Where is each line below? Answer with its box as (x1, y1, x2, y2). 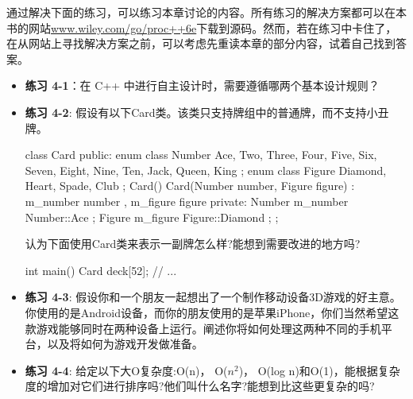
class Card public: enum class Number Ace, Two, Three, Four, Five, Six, (25, 146, 377, 163)
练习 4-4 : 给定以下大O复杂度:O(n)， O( (25, 362, 228, 378)
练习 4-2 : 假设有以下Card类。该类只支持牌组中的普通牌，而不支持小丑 (25, 103, 389, 120)
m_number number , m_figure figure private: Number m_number (25, 192, 349, 209)
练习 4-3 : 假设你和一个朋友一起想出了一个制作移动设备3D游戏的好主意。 (25, 289, 401, 305)
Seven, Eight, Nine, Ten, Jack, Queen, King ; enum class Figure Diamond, (25, 161, 387, 178)
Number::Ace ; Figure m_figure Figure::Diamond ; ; (25, 208, 279, 225)
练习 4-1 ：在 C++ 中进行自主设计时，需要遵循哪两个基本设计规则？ (25, 77, 380, 94)
